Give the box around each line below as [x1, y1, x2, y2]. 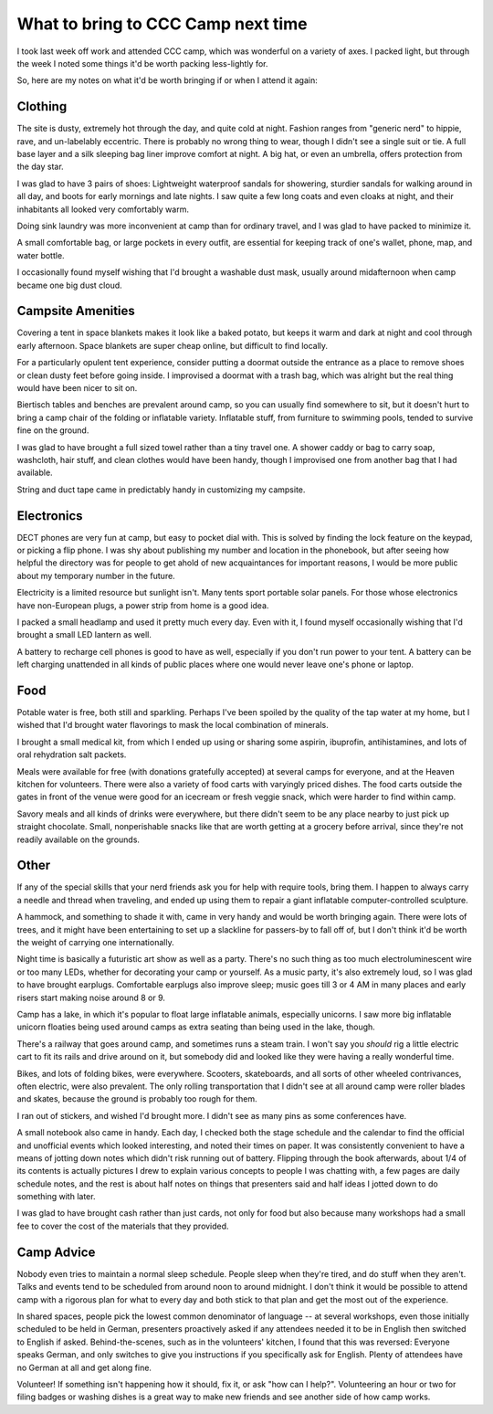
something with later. [16, 1191, 96, 1202]
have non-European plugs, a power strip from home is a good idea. [16, 599, 269, 611]
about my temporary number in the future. [16, 570, 175, 581]
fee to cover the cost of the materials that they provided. [16, 1220, 229, 1231]
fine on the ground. [16, 425, 89, 436]
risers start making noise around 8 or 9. [16, 992, 166, 1003]
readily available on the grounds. [16, 834, 141, 845]
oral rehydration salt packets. [16, 749, 127, 760]
